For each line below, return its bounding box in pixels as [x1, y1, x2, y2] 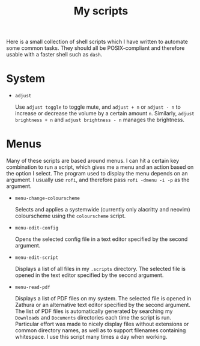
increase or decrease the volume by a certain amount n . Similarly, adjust [14, 110, 195, 117]
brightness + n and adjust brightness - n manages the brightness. [14, 116, 185, 124]
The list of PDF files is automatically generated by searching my [14, 308, 173, 315]
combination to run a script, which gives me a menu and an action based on [6, 163, 194, 171]
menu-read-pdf [14, 284, 50, 291]
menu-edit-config [14, 225, 59, 231]
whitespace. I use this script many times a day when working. [14, 333, 168, 341]
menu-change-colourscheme [14, 195, 80, 202]
